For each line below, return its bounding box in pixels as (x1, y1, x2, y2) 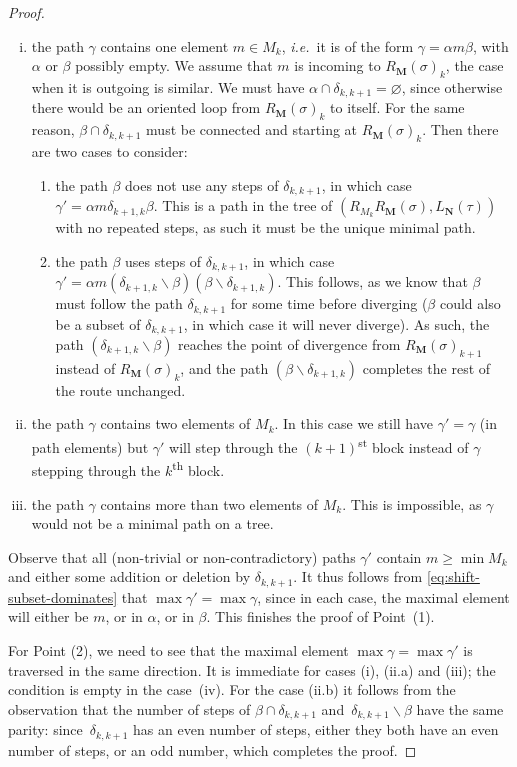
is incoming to (294, 55, 381, 76)
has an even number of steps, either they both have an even (133, 719, 499, 740)
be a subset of (55, 313, 141, 334)
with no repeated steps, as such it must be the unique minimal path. (55, 217, 476, 238)
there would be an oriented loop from (31, 97, 261, 118)
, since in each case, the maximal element (257, 586, 510, 607)
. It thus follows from (293, 566, 423, 587)
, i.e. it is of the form (281, 35, 414, 56)
